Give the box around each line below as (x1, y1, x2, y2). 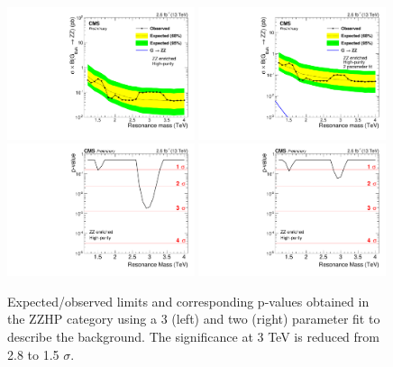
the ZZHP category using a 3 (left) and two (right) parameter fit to (7, 309, 380, 328)
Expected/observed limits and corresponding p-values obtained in (7, 291, 370, 310)
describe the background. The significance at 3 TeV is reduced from (7, 327, 379, 345)
